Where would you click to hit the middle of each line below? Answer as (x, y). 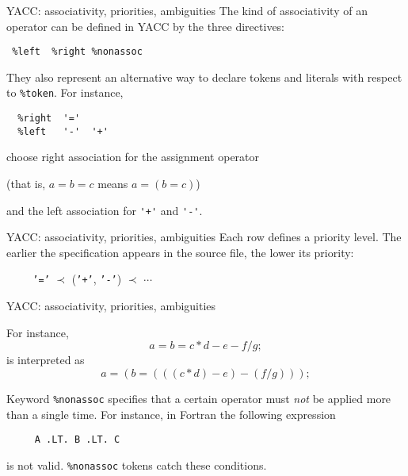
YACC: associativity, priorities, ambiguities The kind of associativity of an (187, 10)
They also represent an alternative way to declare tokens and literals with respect (204, 77)
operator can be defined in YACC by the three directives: (146, 26)
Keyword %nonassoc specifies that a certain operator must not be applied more (199, 398)
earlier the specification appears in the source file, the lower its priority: (180, 252)
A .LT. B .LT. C (77, 440)
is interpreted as (46, 360)
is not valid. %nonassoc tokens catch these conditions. (137, 464)
